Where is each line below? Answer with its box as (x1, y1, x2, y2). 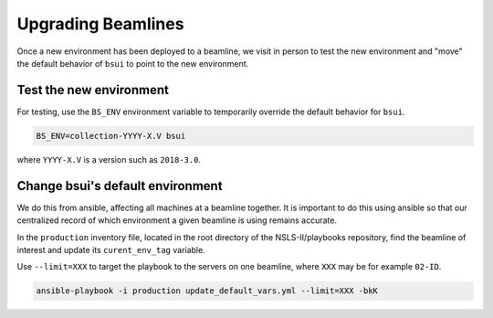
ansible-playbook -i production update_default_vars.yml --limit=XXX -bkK (36, 286, 379, 296)
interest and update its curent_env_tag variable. (16, 244, 205, 255)
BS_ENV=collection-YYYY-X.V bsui (36, 131, 186, 141)
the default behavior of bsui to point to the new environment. (16, 58, 249, 69)
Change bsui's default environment (16, 178, 223, 194)
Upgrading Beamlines (16, 14, 184, 34)
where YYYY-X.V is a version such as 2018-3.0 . (16, 154, 201, 164)
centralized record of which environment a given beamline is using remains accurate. (16, 215, 338, 226)
